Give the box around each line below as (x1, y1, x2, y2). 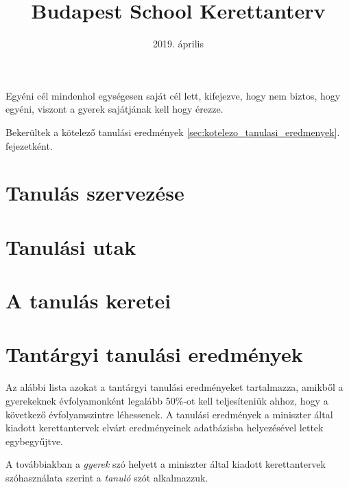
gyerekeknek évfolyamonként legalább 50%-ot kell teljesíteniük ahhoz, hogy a (5, 393, 328, 407)
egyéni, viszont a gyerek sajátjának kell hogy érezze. (5, 102, 224, 116)
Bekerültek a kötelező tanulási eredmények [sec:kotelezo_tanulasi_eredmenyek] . (5, 124, 340, 139)
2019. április (152, 36, 204, 51)
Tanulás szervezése (5, 179, 184, 207)
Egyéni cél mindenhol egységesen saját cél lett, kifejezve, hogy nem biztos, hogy (5, 88, 341, 102)
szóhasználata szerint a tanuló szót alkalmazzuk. (5, 470, 208, 484)
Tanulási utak (5, 232, 136, 260)
